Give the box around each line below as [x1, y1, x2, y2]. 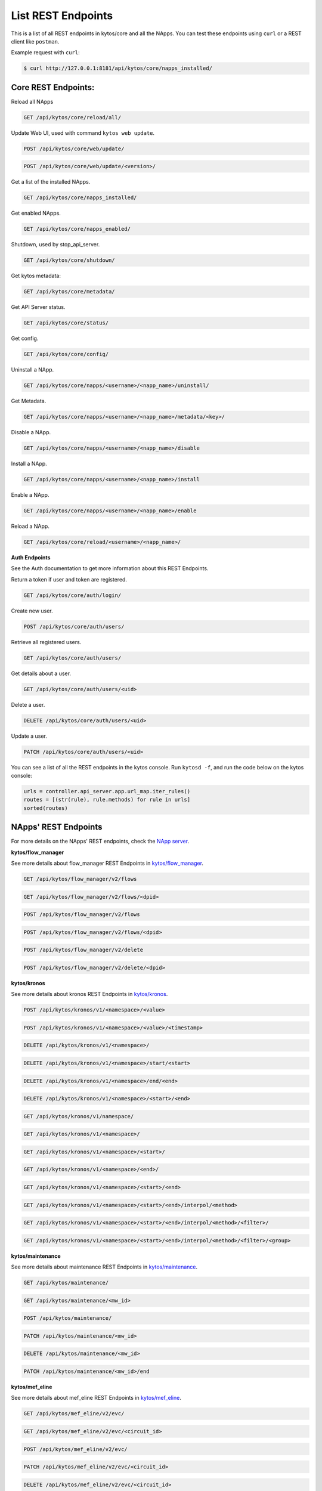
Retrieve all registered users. [11, 638, 82, 645]
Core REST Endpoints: [11, 82, 95, 92]
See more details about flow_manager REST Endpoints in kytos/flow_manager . [11, 859, 204, 867]
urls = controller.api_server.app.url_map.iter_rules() [23, 788, 191, 794]
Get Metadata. [11, 397, 47, 405]
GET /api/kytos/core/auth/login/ [23, 592, 122, 599]
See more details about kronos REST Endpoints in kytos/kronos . [11, 991, 168, 998]
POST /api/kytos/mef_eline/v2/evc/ [23, 1446, 128, 1452]
